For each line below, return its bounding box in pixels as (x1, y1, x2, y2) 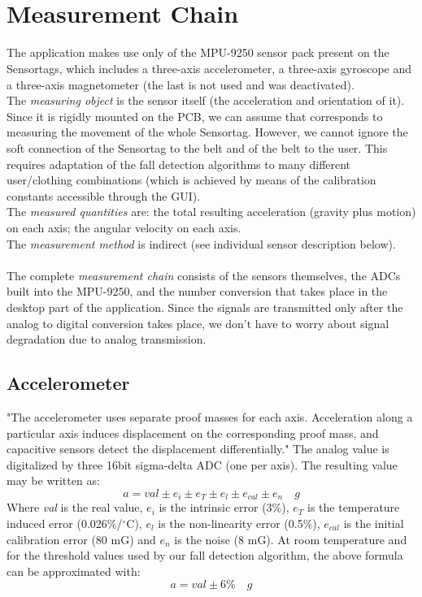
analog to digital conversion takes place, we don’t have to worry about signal (7, 314, 389, 331)
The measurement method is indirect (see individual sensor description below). (7, 235, 396, 252)
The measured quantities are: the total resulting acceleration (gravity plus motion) (7, 203, 416, 220)
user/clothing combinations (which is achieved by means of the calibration (7, 171, 376, 188)
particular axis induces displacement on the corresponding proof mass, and (7, 424, 379, 441)
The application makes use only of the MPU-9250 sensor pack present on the (7, 44, 389, 61)
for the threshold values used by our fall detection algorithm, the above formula (7, 547, 403, 564)
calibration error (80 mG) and (7, 530, 156, 547)
